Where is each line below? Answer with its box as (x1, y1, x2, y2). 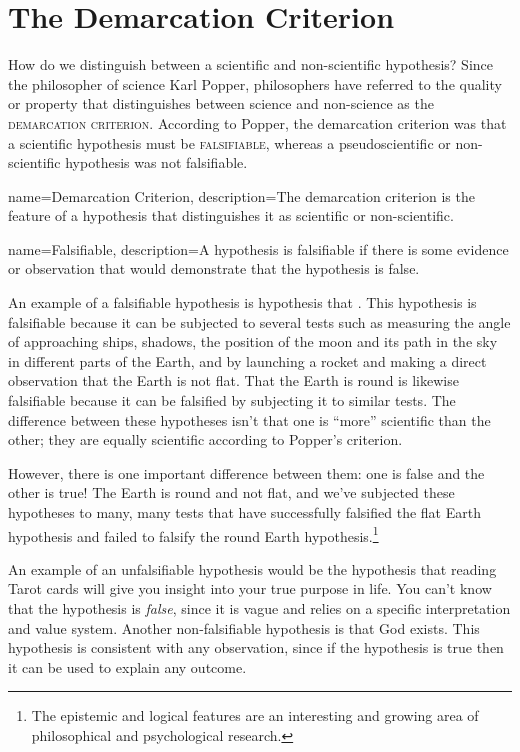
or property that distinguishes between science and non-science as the (8, 93, 434, 114)
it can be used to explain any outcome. (8, 656, 247, 677)
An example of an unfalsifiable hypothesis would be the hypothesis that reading (8, 558, 497, 579)
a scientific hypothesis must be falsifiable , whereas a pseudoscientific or (8, 132, 451, 153)
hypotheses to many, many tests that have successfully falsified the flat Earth (8, 502, 481, 522)
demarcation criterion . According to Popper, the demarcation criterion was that (8, 112, 507, 133)
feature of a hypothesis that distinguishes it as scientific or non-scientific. (8, 205, 454, 226)
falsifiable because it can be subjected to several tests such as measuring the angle (8, 311, 511, 332)
